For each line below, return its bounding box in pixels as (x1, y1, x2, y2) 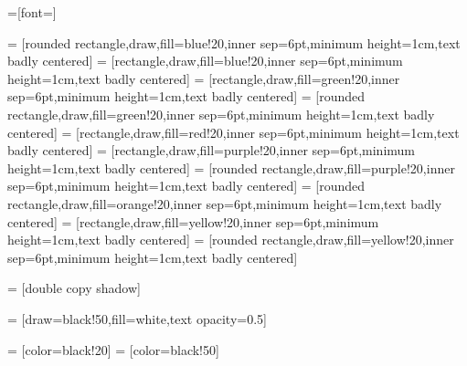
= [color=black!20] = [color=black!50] (7, 340, 219, 359)
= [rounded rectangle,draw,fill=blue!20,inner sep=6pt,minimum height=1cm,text (7, 33, 461, 52)
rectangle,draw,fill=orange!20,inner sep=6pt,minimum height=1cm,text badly (7, 193, 442, 213)
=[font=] (7, 3, 57, 21)
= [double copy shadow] (7, 278, 141, 298)
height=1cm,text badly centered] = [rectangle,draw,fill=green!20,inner (7, 68, 400, 88)
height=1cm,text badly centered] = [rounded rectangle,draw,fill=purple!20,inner (7, 158, 455, 177)
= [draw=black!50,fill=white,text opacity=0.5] (7, 308, 267, 328)
